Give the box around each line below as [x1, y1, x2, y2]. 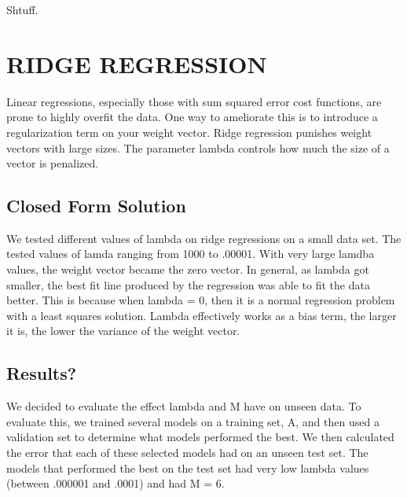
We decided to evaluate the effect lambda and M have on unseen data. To [6, 398, 361, 414]
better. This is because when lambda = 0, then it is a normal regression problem [6, 292, 395, 308]
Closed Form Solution [6, 193, 186, 218]
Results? [6, 361, 77, 385]
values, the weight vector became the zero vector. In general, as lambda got [6, 261, 369, 278]
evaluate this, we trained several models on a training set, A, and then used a [6, 413, 379, 429]
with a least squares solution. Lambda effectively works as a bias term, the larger [6, 307, 397, 323]
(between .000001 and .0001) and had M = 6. [6, 475, 225, 491]
